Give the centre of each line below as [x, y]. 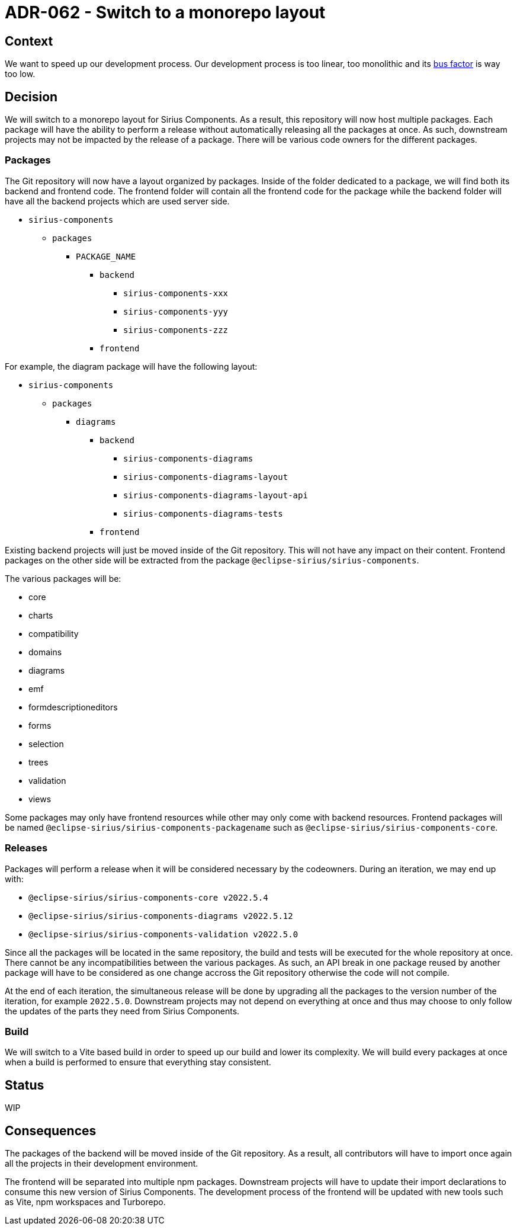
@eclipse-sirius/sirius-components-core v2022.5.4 [148, 897]
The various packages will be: [63, 578]
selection [46, 744]
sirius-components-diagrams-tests [203, 513]
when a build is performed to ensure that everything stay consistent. [138, 1062]
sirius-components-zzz [176, 330]
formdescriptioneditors [73, 707]
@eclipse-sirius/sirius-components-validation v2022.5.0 [163, 934]
